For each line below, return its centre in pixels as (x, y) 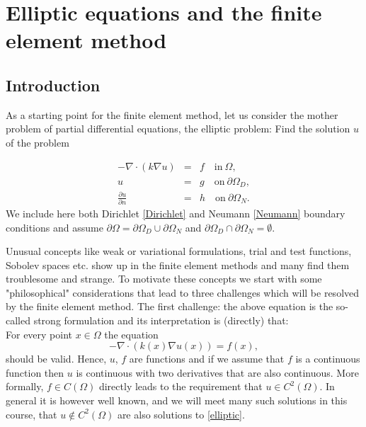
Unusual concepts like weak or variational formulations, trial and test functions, (179, 251)
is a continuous (328, 359)
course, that (32, 414)
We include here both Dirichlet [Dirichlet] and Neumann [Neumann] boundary (176, 213)
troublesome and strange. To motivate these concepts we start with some (164, 279)
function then (35, 372)
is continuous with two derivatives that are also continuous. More (217, 372)
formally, (25, 386)
